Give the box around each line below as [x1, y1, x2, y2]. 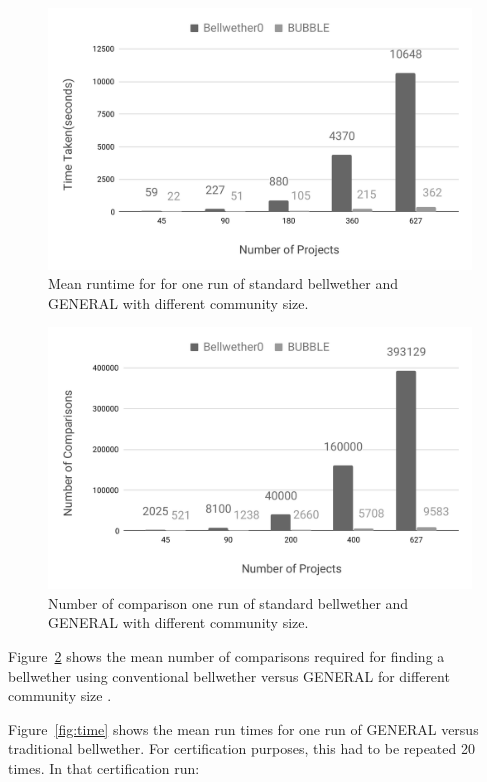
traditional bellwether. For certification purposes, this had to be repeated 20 [8, 738, 475, 759]
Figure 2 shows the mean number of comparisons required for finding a [8, 645, 445, 666]
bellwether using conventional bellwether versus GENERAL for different [8, 665, 450, 686]
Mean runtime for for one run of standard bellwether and [48, 273, 398, 294]
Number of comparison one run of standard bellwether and [48, 592, 409, 613]
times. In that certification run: [8, 757, 200, 778]
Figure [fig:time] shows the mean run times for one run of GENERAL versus [8, 718, 479, 739]
